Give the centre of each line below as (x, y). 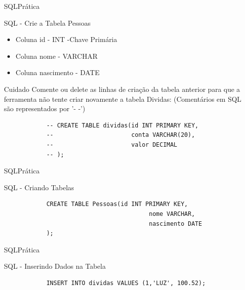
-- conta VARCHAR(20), (121, 135)
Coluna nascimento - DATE (58, 72)
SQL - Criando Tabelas (39, 187)
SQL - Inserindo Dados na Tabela (55, 266)
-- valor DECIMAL (112, 145)
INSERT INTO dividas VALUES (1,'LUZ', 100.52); (126, 283)
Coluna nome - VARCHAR (57, 56)
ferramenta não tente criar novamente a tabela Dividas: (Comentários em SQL (123, 99)
